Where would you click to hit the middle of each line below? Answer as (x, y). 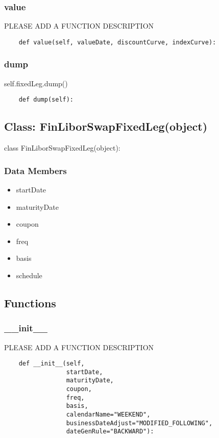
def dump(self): (46, 100)
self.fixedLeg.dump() (36, 83)
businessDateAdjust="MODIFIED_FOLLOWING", (139, 423)
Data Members (35, 170)
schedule (29, 275)
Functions (30, 302)
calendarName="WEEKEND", (108, 415)
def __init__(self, (52, 364)
